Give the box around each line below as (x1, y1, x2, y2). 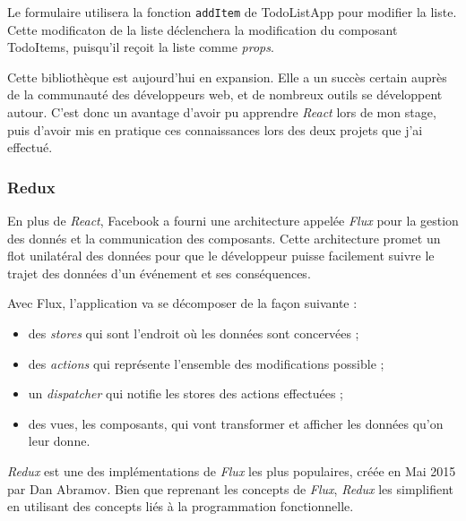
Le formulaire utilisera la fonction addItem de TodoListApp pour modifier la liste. (7, 3, 457, 21)
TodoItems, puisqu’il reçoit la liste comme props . (7, 38, 274, 56)
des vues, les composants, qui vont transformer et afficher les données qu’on (28, 414, 444, 432)
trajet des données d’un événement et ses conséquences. (7, 263, 311, 282)
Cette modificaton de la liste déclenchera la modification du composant (7, 20, 398, 38)
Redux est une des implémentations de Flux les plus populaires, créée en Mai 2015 (7, 461, 456, 480)
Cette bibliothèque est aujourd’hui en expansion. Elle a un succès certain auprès (7, 67, 447, 86)
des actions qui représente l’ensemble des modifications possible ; (28, 354, 384, 372)
